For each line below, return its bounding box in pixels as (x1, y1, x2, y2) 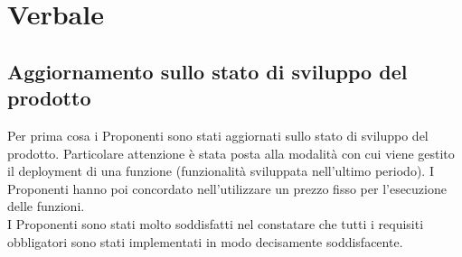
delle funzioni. (7, 197, 85, 216)
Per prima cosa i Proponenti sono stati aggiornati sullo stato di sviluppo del (7, 125, 429, 144)
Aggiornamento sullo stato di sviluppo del (7, 57, 408, 85)
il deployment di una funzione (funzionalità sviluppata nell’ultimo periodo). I (7, 161, 434, 180)
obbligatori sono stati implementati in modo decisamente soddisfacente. (7, 232, 403, 251)
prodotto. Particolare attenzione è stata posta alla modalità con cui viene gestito (7, 143, 455, 162)
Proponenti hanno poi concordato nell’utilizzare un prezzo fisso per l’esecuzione (7, 179, 447, 197)
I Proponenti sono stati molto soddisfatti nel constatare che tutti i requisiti (7, 214, 424, 233)
